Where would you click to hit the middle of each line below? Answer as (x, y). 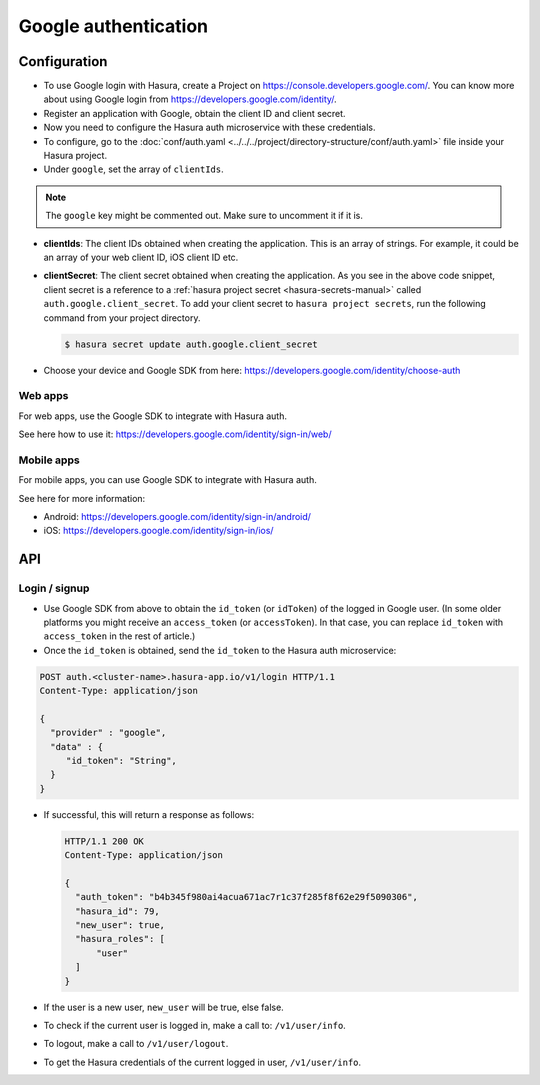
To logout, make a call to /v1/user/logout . (136, 1044)
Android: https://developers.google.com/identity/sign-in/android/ (177, 516)
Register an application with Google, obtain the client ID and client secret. (194, 113)
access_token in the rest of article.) (119, 636)
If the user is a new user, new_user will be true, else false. (163, 1007)
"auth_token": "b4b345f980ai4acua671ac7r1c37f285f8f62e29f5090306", (247, 897)
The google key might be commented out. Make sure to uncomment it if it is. (204, 216)
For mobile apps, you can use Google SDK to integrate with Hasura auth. (167, 480)
